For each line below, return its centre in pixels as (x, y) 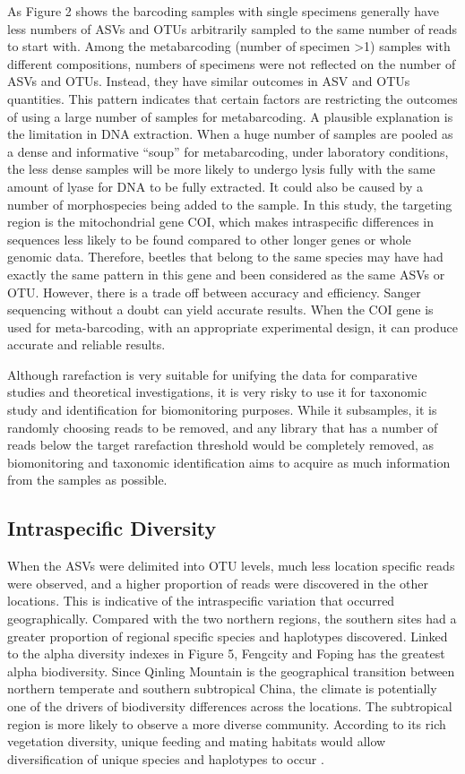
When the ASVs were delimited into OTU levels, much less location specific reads (231, 566)
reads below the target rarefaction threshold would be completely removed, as (221, 445)
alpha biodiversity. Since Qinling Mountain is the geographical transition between (231, 671)
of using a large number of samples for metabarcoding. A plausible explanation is (230, 116)
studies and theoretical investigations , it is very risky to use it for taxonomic (217, 392)
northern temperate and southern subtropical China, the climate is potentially (222, 688)
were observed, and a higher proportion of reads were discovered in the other (218, 583)
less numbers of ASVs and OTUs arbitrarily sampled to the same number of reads (232, 28)
